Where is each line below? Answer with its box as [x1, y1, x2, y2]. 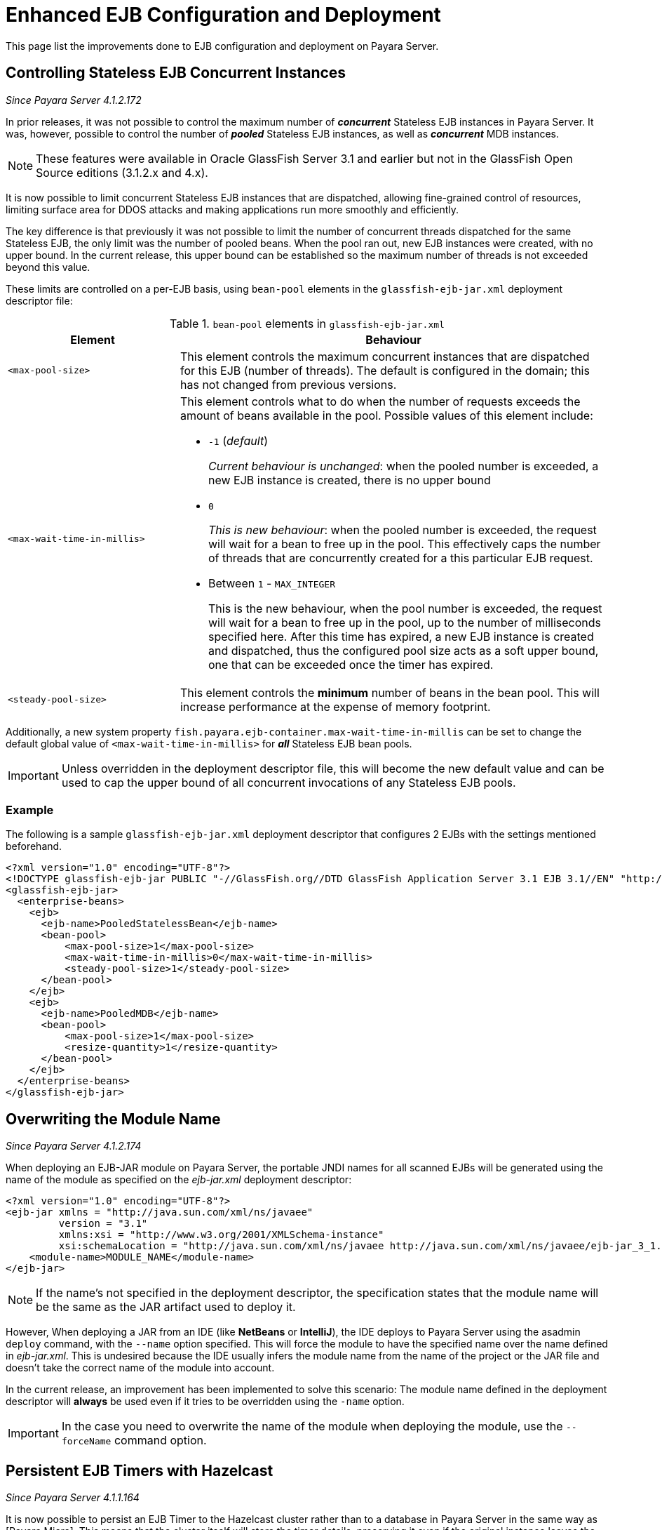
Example [6, 802, 54, 817]
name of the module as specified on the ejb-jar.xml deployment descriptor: [6, 1173, 352, 1186]
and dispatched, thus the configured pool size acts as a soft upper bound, [208, 643, 599, 658]
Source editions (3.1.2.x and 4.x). [36, 165, 208, 180]
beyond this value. [6, 260, 90, 273]
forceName [61, 1436, 112, 1447]
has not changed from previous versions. [180, 377, 397, 392]
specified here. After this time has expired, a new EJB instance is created [208, 629, 594, 644]
